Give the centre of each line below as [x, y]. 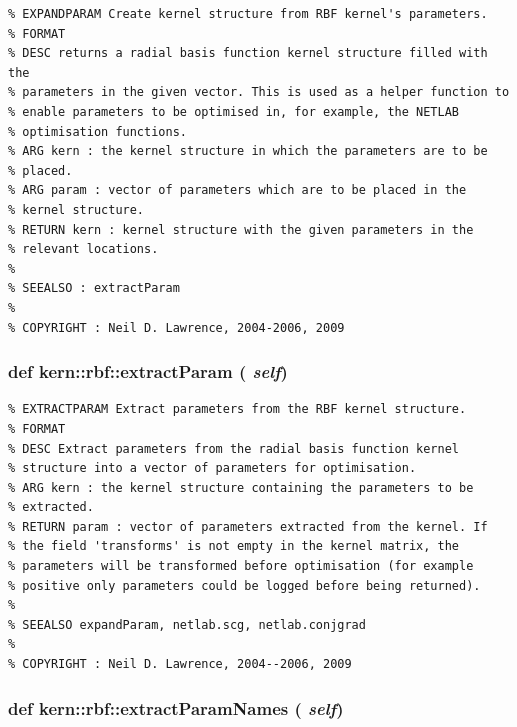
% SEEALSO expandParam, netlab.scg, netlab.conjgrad [187, 624]
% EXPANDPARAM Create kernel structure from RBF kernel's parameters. [248, 14]
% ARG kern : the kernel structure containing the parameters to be [241, 487]
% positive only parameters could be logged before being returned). [244, 585]
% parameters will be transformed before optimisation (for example [241, 566]
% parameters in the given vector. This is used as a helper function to [259, 92]
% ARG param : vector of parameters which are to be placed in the [237, 190]
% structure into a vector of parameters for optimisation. [212, 468]
